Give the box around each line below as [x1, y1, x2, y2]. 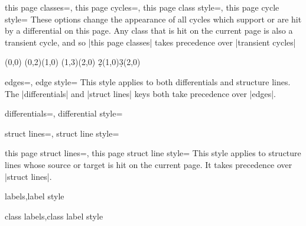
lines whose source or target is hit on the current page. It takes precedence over [5, 158, 292, 170]
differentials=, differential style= [5, 107, 123, 120]
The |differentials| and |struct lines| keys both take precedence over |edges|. [5, 87, 276, 99]
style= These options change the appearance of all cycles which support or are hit [5, 12, 302, 25]
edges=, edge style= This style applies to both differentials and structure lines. [5, 75, 291, 88]
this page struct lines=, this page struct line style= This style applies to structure [5, 147, 301, 159]
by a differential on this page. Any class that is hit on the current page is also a [5, 24, 293, 37]
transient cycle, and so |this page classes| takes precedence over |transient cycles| [5, 35, 296, 48]
